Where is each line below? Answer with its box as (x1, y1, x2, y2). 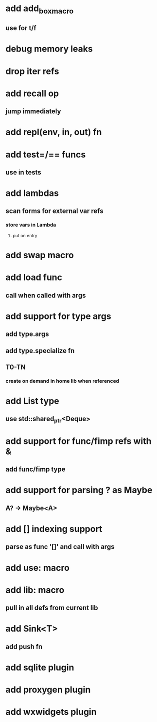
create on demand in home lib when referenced (5, 377, 120, 384)
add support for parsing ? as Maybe (5, 485, 153, 496)
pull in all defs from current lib (5, 604, 98, 612)
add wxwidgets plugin (5, 706, 97, 718)
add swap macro (5, 249, 74, 261)
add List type (5, 396, 60, 406)
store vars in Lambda (5, 222, 56, 229)
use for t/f (5, 24, 36, 32)
